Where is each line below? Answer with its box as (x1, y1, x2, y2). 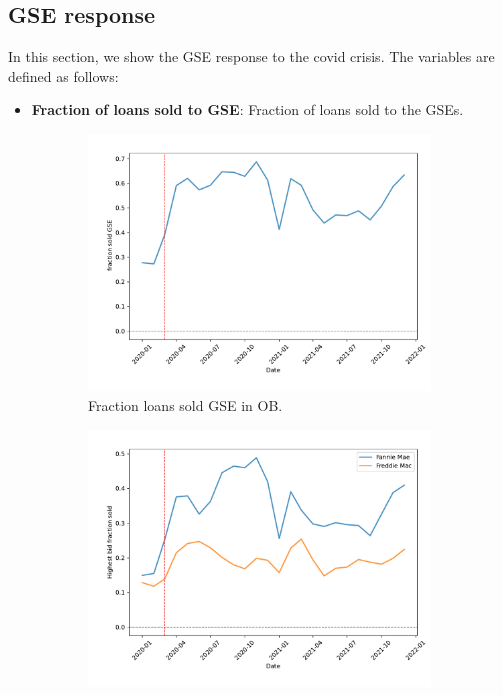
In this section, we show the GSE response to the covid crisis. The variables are (8, 46, 495, 67)
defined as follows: (8, 65, 119, 86)
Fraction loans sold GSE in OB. (88, 395, 283, 416)
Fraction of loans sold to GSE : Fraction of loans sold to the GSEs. (31, 99, 464, 120)
